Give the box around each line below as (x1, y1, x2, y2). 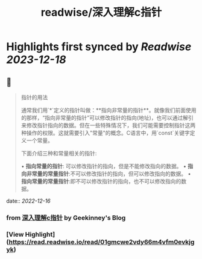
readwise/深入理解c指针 (40, 5, 162, 19)
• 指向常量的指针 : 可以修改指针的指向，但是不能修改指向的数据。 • (21, 163, 187, 169)
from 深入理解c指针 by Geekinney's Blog (6, 213, 126, 221)
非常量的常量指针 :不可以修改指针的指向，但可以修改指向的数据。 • (26, 170, 191, 177)
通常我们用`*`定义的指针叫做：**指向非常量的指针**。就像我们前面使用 (21, 107, 197, 114)
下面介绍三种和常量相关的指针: (21, 149, 97, 157)
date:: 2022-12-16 (6, 197, 51, 205)
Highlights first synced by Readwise (6, 40, 192, 54)
